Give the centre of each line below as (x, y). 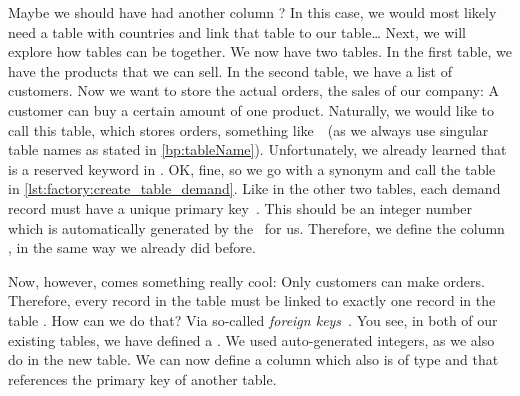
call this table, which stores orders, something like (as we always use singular (248, 129)
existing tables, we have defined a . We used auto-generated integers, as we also (251, 339)
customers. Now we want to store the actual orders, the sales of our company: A (253, 90)
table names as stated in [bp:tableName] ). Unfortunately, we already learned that (257, 149)
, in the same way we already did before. (132, 247)
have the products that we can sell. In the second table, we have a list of (230, 70)
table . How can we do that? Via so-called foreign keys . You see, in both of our (253, 319)
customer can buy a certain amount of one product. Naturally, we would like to (251, 109)
